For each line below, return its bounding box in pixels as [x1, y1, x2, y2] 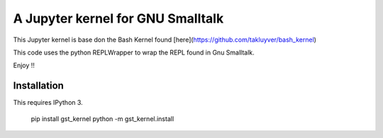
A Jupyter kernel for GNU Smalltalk [13, 11, 224, 26]
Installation [13, 80, 64, 92]
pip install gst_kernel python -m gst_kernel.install [30, 114, 174, 123]
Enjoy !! [13, 61, 35, 70]
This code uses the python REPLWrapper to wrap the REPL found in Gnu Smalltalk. [13, 48, 255, 57]
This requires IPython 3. [13, 98, 83, 107]
